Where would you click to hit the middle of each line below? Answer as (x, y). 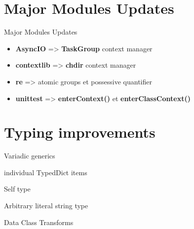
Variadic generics (30, 156)
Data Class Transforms (39, 222)
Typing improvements (80, 132)
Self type (17, 189)
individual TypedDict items (46, 172)
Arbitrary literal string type (46, 205)
